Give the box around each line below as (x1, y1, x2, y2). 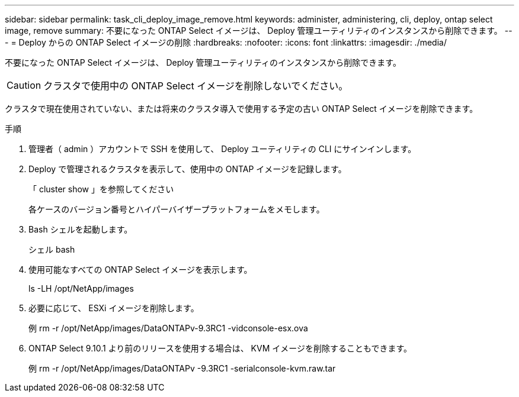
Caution (7, 79, 41, 91)
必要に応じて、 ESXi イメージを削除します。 (28, 303, 199, 313)
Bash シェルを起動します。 (28, 224, 133, 234)
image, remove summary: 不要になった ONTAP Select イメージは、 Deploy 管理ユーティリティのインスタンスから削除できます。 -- (5, 25, 512, 35)
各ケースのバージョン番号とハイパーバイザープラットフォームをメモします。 (28, 204, 325, 214)
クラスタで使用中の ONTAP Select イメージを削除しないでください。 (43, 80, 348, 92)
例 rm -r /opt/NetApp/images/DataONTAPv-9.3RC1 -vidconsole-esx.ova (28, 323, 308, 333)
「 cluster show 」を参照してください (28, 184, 174, 194)
